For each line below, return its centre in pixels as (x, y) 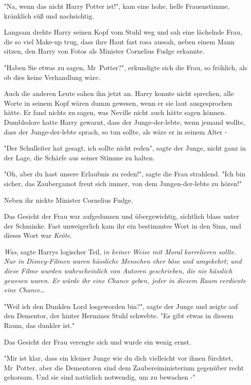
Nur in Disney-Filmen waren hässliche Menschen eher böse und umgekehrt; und (123, 261)
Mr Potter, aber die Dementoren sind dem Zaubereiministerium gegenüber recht (124, 367)
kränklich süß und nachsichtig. (49, 15)
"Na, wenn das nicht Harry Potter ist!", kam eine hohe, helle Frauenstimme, (117, 6)
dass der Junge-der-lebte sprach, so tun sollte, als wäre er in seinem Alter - (116, 131)
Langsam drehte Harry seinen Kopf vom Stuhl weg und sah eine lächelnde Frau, (123, 32)
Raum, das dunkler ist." (39, 325)
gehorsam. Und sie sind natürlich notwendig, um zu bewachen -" (100, 377)
